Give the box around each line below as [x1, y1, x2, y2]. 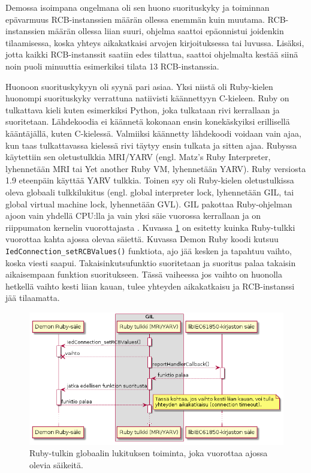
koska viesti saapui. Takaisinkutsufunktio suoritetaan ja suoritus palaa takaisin [5, 256, 296, 269]
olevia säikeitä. [29, 458, 83, 471]
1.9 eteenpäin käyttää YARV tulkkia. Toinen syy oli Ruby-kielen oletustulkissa [5, 174, 294, 186]
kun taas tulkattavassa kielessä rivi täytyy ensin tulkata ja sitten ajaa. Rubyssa [5, 138, 297, 151]
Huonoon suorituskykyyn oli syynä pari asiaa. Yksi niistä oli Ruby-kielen [5, 80, 273, 92]
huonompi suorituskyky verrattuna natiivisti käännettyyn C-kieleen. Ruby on [5, 92, 289, 104]
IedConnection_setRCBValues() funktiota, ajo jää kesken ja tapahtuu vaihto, [5, 244, 292, 257]
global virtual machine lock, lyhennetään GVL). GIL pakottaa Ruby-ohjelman [5, 197, 292, 210]
